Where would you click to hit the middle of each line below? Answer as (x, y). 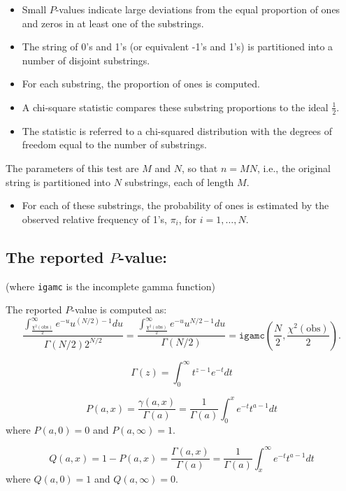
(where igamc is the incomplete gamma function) (110, 286)
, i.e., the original (294, 168)
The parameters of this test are (72, 168)
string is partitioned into (58, 182)
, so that (200, 168)
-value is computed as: (119, 309)
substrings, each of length (179, 182)
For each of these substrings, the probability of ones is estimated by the (175, 205)
